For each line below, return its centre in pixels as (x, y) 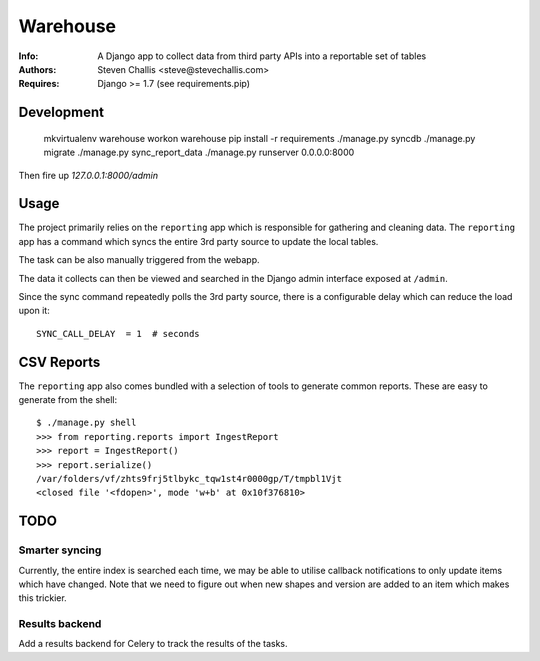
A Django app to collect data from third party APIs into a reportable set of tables (262, 56)
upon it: (34, 311)
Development (61, 112)
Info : (28, 56)
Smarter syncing (60, 550)
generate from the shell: (68, 400)
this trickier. (42, 598)
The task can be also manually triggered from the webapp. (139, 260)
